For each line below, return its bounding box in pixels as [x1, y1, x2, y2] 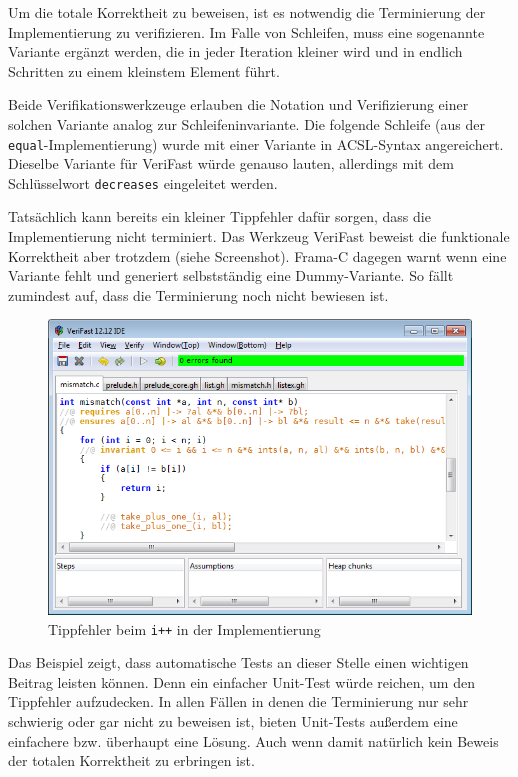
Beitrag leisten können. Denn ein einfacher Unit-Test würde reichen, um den [8, 671, 475, 692]
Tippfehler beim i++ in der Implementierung [48, 618, 321, 639]
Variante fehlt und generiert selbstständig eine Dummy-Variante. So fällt [8, 265, 454, 286]
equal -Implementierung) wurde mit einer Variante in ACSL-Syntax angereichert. [8, 133, 504, 154]
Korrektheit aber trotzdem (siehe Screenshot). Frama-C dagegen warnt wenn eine [8, 245, 507, 266]
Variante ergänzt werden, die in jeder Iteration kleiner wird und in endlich [8, 41, 463, 62]
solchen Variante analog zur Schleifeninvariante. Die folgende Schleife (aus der [8, 113, 485, 134]
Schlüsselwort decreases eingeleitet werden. [8, 172, 278, 193]
